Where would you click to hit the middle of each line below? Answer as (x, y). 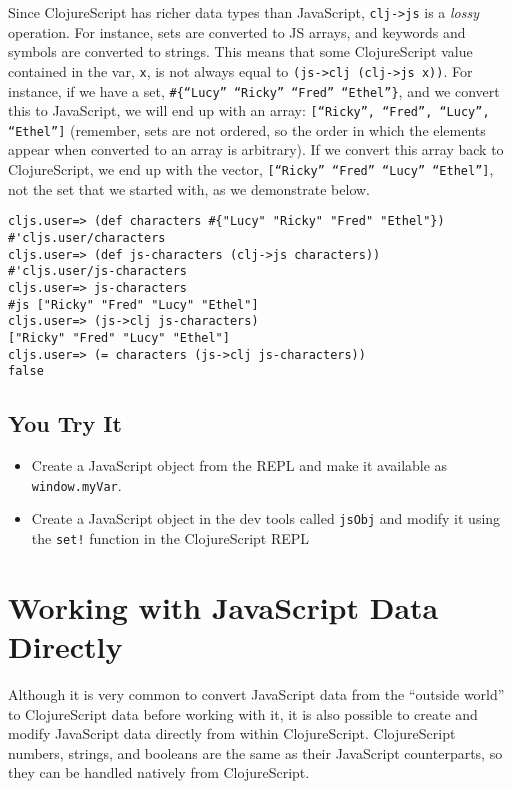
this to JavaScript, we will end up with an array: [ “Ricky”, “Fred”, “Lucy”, (249, 110)
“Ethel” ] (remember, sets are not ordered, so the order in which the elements (247, 129)
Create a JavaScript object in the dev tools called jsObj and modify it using (266, 518)
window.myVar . (76, 484)
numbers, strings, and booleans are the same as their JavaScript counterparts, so (255, 752)
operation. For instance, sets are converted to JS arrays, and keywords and (237, 31)
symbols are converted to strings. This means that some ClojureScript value (240, 51)
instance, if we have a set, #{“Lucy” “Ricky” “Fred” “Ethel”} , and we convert (254, 90)
